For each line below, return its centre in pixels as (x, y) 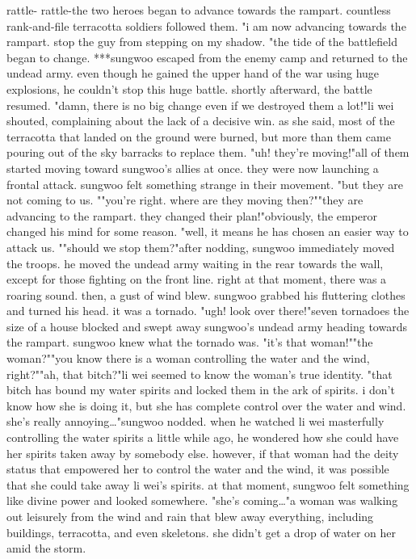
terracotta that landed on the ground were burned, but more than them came (199, 136)
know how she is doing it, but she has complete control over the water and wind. (206, 405)
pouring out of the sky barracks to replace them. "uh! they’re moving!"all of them (208, 152)
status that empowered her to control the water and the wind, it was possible (198, 469)
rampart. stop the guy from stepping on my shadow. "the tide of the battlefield (202, 42)
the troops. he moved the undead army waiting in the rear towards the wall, (195, 263)
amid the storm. (46, 548)
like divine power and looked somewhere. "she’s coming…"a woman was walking (202, 500)
